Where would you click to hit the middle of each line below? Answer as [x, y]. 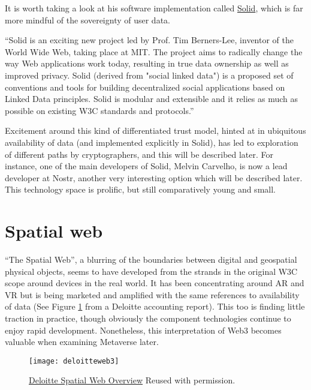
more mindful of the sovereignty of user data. [87, 19]
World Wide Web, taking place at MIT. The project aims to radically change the [154, 51]
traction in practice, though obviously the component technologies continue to [148, 318]
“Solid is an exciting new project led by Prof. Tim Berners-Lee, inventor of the [149, 40]
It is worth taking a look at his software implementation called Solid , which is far [154, 8]
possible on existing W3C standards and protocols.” [99, 110]
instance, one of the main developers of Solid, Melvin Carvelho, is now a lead [146, 166]
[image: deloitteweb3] [74, 361]
